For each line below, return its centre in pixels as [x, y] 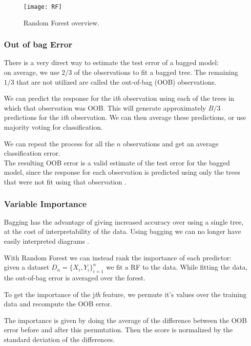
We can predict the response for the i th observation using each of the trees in [119, 98]
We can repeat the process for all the [59, 143]
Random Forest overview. [62, 22]
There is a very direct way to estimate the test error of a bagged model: [111, 62]
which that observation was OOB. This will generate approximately [105, 107]
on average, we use [32, 72]
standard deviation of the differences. [59, 339]
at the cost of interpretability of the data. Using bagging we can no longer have [123, 231]
